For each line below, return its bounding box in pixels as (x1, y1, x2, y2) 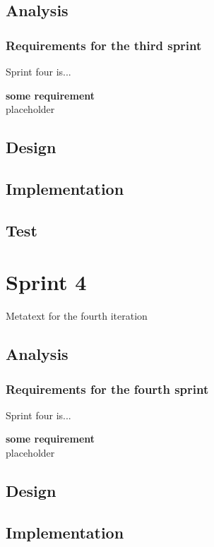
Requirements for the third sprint (6, 36, 202, 54)
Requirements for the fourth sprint (6, 380, 209, 397)
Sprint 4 (6, 268, 87, 296)
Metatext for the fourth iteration (6, 308, 148, 323)
